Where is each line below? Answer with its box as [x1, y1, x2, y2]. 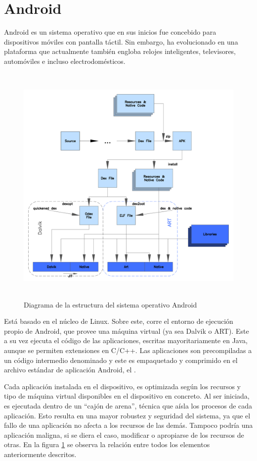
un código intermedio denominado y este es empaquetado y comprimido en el [4, 355, 238, 365]
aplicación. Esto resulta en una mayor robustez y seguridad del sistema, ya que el [4, 410, 251, 420]
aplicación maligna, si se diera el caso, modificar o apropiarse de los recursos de [4, 429, 244, 440]
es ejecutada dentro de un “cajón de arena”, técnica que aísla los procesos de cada [4, 400, 253, 410]
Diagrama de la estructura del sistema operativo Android [24, 299, 197, 309]
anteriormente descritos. [4, 449, 77, 459]
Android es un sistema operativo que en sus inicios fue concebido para [4, 27, 216, 37]
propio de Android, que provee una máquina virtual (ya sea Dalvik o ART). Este [4, 325, 249, 336]
